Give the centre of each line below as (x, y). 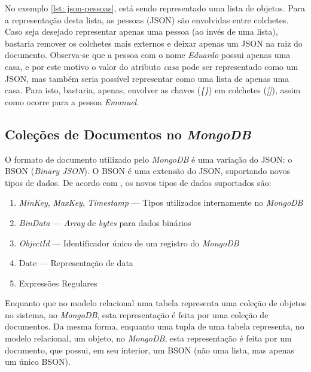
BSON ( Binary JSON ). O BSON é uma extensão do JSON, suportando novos (147, 171)
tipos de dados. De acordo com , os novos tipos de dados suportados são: (138, 182)
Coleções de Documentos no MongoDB (128, 134)
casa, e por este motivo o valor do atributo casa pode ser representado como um (152, 66)
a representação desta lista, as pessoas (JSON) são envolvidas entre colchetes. (147, 19)
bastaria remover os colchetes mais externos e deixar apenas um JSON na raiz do (154, 43)
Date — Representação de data (76, 263)
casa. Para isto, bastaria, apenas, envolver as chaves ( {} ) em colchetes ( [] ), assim (153, 90)
